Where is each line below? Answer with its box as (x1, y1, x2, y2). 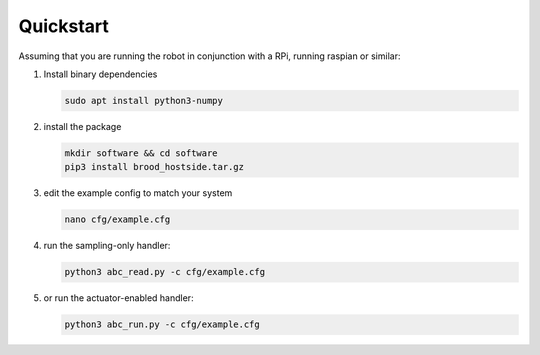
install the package (43, 120, 122, 132)
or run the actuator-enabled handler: (43, 292, 194, 304)
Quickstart (18, 15, 110, 37)
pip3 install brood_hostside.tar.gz (64, 161, 245, 173)
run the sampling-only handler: (43, 240, 171, 252)
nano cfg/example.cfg (64, 214, 171, 225)
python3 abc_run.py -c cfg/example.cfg (64, 319, 260, 330)
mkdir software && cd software (64, 147, 219, 159)
